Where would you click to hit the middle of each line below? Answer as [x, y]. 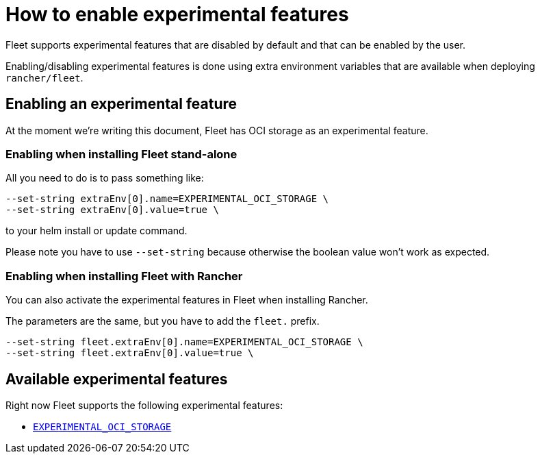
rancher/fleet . [44, 77]
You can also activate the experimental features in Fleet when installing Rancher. [187, 300]
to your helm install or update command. [97, 231]
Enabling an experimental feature [121, 104]
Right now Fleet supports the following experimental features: [144, 405]
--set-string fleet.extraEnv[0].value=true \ [130, 353]
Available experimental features [117, 379]
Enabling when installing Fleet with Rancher [124, 276]
